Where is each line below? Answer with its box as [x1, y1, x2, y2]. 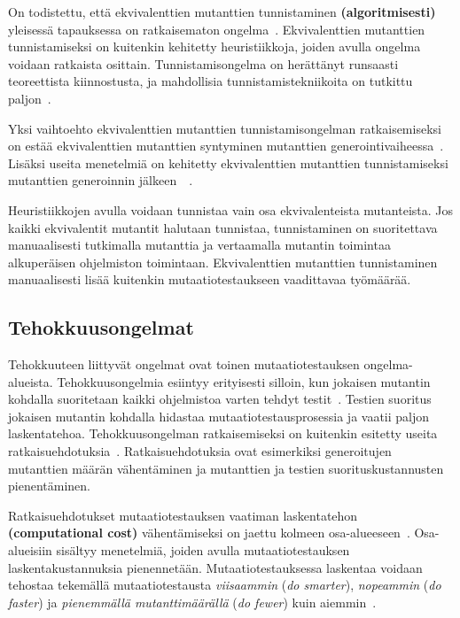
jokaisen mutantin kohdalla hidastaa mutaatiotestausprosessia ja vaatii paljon [8, 406, 430, 425]
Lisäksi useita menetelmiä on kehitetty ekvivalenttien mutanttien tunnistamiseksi [8, 153, 448, 172]
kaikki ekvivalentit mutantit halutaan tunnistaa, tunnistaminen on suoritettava [8, 218, 438, 236]
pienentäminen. [8, 476, 90, 495]
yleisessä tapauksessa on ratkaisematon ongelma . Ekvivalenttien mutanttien [8, 19, 425, 38]
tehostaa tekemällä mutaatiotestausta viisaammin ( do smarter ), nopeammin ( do [8, 576, 441, 594]
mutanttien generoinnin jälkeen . [8, 171, 193, 189]
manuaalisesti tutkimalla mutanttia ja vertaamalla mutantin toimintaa [8, 236, 391, 254]
